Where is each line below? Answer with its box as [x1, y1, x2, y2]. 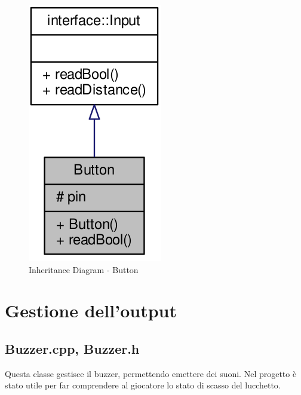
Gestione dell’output [5, 298, 177, 323]
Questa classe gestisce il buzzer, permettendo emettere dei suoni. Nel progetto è [5, 367, 297, 379]
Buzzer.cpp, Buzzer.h [5, 339, 140, 357]
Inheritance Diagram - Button [29, 263, 139, 275]
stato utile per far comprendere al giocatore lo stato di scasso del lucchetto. [5, 379, 281, 391]
